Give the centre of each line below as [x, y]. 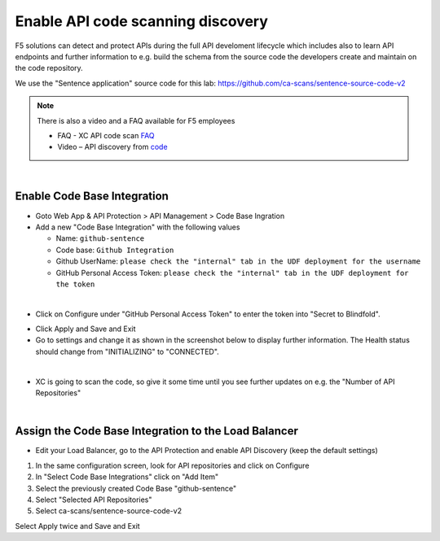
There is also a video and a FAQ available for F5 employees [136, 120]
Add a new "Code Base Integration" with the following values [138, 227]
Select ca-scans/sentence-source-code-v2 [109, 511]
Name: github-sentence [100, 238]
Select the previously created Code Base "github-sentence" [136, 488]
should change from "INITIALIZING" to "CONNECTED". [127, 351]
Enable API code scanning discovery [142, 21]
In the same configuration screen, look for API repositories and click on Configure [172, 465]
